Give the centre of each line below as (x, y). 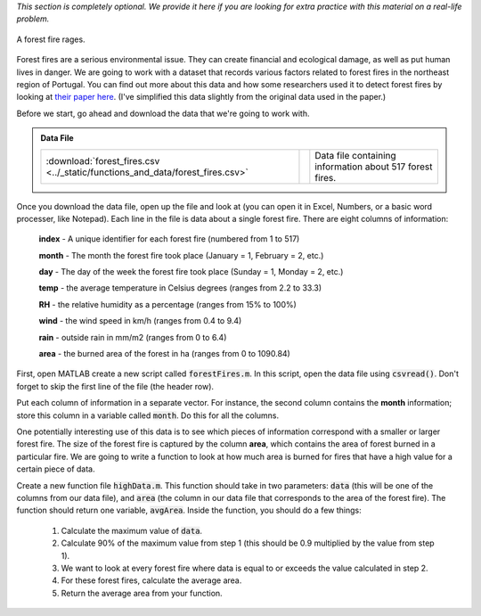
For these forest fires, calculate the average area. (151, 580)
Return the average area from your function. (142, 593)
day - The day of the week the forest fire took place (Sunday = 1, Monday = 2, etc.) (191, 272)
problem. (33, 19)
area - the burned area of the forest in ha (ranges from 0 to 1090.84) (165, 354)
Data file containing (355, 155)
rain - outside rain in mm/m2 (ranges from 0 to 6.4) (133, 337)
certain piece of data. (56, 469)
